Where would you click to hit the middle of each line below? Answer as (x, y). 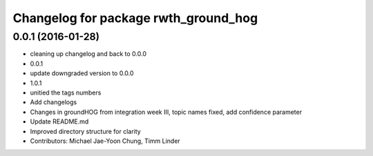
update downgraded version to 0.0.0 (82, 73)
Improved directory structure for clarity (85, 131)
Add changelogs (54, 102)
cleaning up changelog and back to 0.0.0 (88, 54)
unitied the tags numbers (66, 92)
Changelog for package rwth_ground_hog (135, 18)
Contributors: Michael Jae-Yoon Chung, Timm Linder (105, 141)
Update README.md (59, 121)
